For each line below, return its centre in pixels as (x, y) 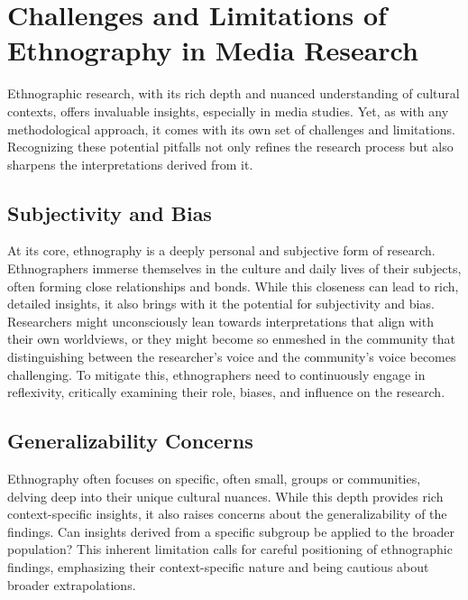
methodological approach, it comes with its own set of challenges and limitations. (232, 129)
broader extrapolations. (72, 584)
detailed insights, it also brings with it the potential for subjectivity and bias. (221, 304)
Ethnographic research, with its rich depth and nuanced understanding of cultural (234, 93)
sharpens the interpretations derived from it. (130, 164)
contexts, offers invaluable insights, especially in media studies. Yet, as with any (228, 111)
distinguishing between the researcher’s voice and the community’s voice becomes (232, 357)
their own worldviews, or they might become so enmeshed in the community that (231, 339)
